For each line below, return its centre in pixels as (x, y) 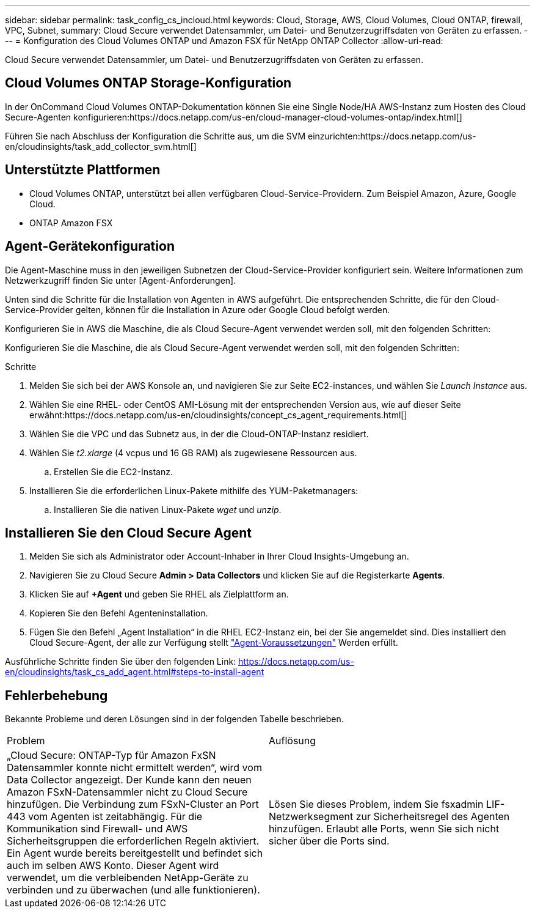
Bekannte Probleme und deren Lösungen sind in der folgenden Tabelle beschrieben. (174, 719)
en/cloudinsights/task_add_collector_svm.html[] (101, 146)
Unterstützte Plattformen (83, 170)
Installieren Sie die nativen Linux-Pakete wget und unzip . (168, 509)
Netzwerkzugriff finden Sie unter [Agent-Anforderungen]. (121, 280)
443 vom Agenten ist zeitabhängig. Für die (105, 817)
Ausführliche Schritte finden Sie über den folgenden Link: (121, 662)
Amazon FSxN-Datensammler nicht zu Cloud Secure (127, 792)
